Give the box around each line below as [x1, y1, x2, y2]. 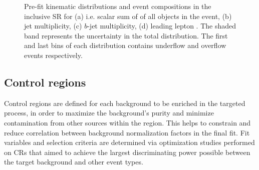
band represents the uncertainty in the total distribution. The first [24, 30, 228, 40]
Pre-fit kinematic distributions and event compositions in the [24, 1, 211, 11]
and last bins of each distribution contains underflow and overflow [24, 40, 226, 50]
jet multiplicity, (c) [24, 20, 82, 31]
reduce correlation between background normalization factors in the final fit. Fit [4, 127, 250, 137]
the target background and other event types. [4, 156, 143, 167]
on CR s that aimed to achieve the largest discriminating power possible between [4, 146, 250, 157]
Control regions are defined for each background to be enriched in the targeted [4, 97, 245, 108]
